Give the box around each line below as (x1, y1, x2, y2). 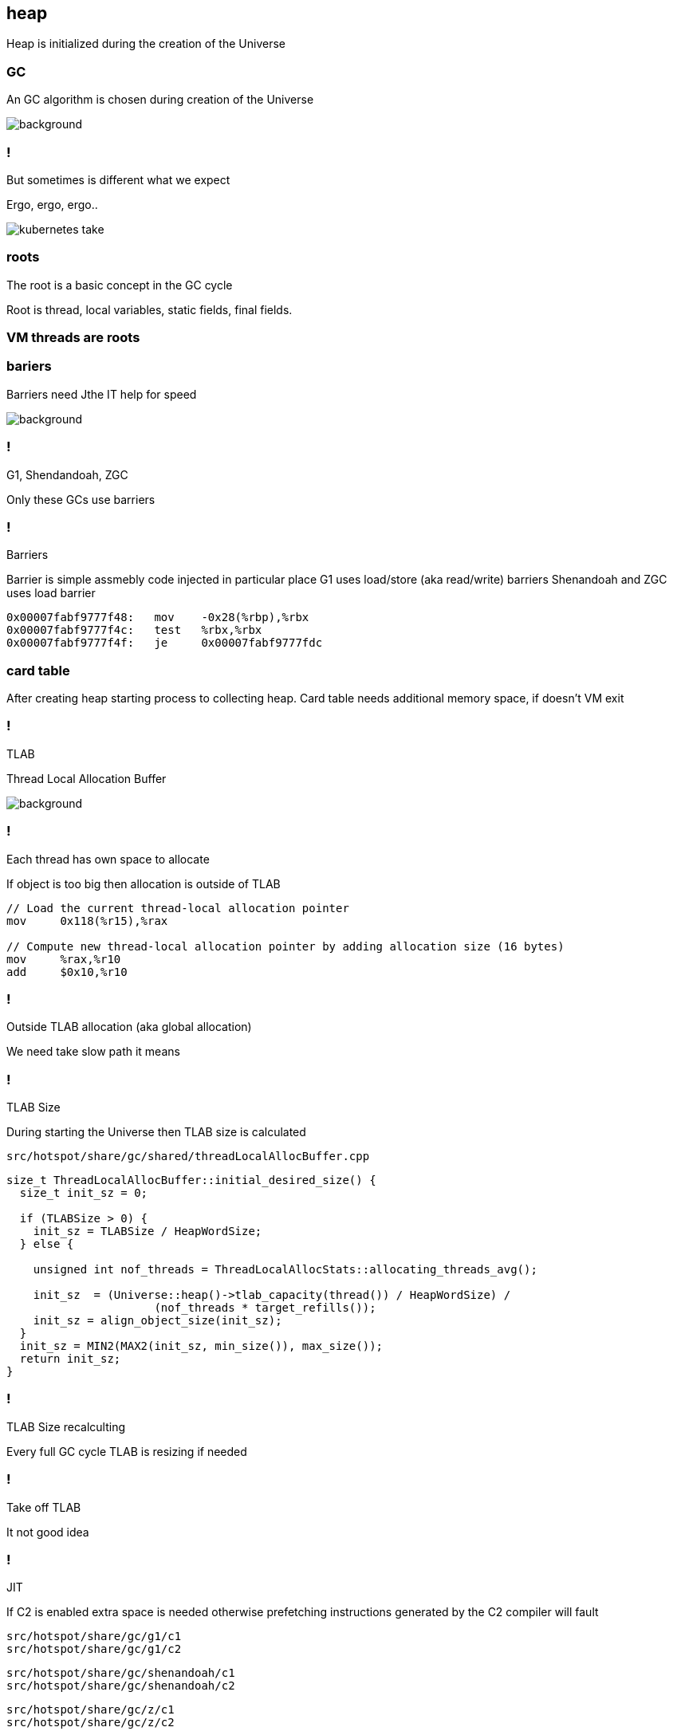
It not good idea (6, 1525, 89, 1539)
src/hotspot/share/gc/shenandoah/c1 (6, 1666, 235, 1680)
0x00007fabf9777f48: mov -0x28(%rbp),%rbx (6, 611, 309, 624)
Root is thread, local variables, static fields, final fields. (6, 302, 293, 317)
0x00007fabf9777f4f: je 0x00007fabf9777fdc (6, 636, 323, 650)
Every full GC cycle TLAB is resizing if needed (6, 1444, 247, 1458)
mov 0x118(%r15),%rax (6, 914, 168, 927)
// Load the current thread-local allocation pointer (6, 901, 349, 915)
